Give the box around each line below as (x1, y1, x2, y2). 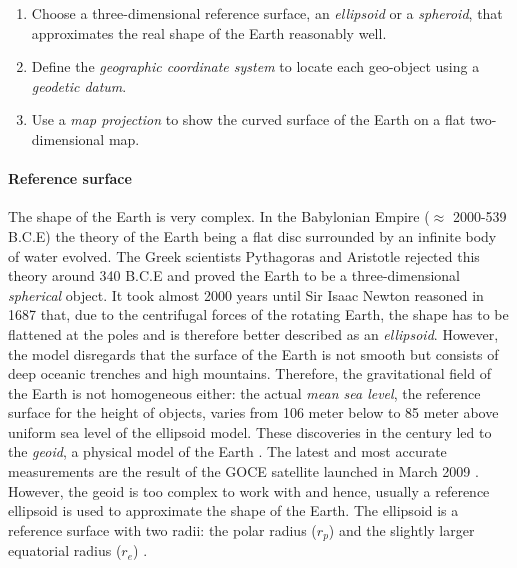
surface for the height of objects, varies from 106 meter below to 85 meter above (8, 402, 499, 423)
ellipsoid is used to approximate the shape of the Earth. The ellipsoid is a (8, 500, 459, 521)
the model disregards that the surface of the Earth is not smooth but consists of (8, 343, 499, 364)
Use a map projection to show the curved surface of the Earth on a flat (31, 109, 466, 130)
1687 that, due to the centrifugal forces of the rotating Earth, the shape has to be (8, 304, 509, 325)
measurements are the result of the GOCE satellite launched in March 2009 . (8, 461, 479, 482)
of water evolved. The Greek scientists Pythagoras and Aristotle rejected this (8, 245, 480, 266)
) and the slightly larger (328, 519, 475, 540)
